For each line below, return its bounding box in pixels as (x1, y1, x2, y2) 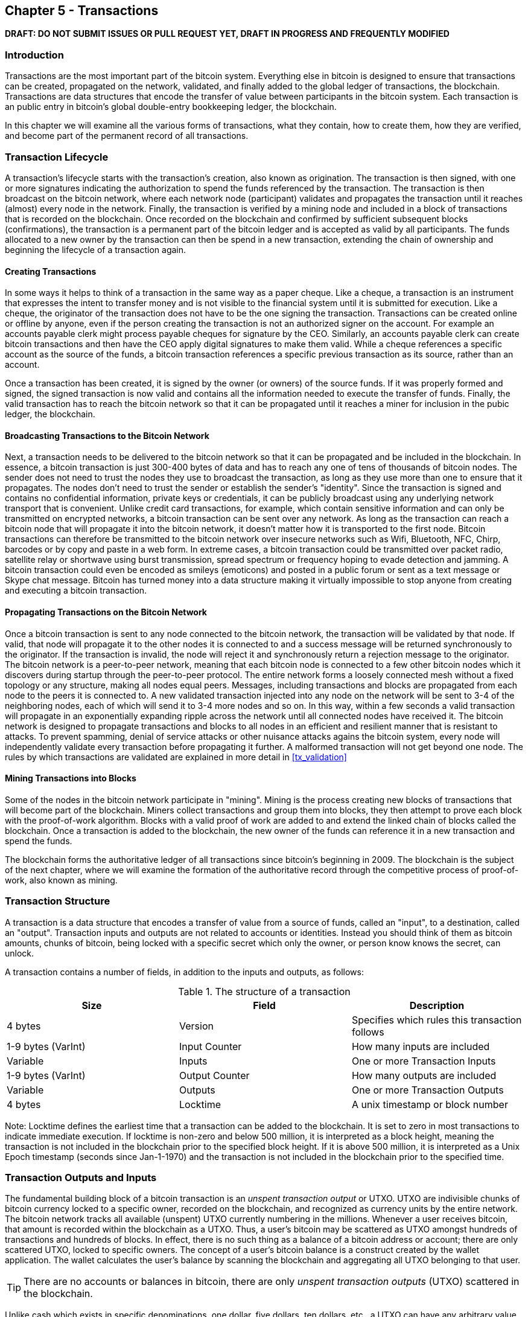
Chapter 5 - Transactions (5, 3, 159, 18)
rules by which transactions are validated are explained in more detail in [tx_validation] (5, 751, 347, 762)
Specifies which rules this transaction (351, 1013, 522, 1026)
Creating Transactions (5, 266, 97, 277)
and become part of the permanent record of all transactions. (5, 130, 249, 141)
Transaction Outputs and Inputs (5, 1171, 157, 1184)
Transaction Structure (5, 895, 110, 908)
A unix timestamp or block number (351, 1098, 508, 1110)
